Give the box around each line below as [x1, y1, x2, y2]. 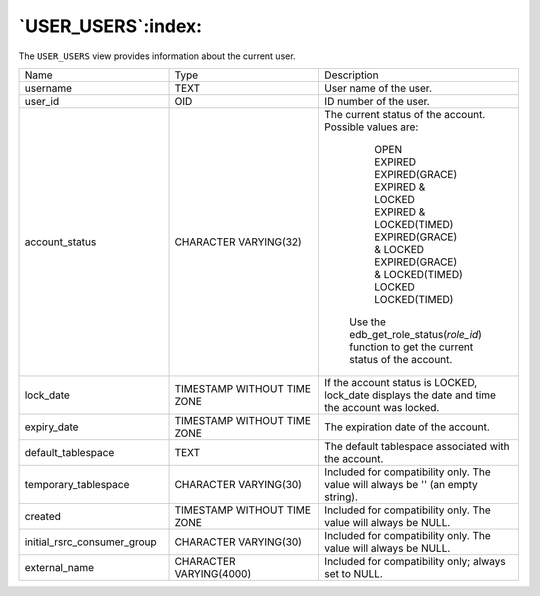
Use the [349, 315, 387, 329]
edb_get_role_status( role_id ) [349, 327, 482, 341]
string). [324, 490, 359, 504]
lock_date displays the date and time [324, 388, 497, 402]
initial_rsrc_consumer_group [24, 535, 157, 549]
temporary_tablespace [24, 477, 130, 491]
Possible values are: [324, 120, 419, 134]
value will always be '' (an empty [324, 477, 479, 491]
